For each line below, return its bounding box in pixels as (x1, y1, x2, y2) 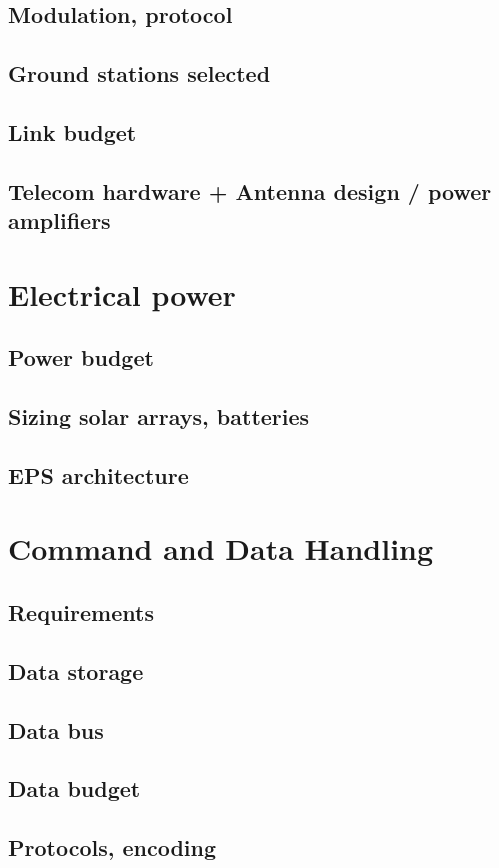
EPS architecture (8, 459, 189, 490)
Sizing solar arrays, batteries (8, 401, 310, 432)
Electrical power (8, 273, 236, 314)
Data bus (8, 714, 104, 745)
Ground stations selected (8, 58, 271, 89)
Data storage (8, 655, 144, 686)
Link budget (8, 116, 137, 147)
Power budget (8, 342, 154, 373)
